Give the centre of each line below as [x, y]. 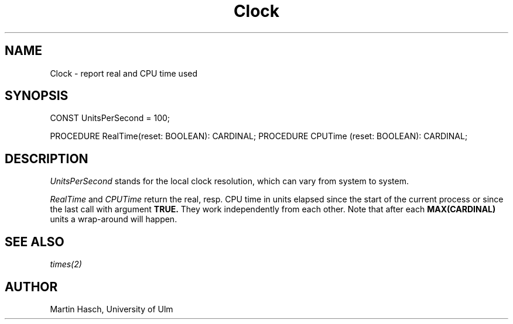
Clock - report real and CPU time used [124, 73]
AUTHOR [31, 287]
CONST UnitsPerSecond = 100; [110, 118]
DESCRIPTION [47, 158]
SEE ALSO [35, 242]
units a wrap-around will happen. [114, 219]
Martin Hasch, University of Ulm [112, 309]
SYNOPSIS [37, 96]
